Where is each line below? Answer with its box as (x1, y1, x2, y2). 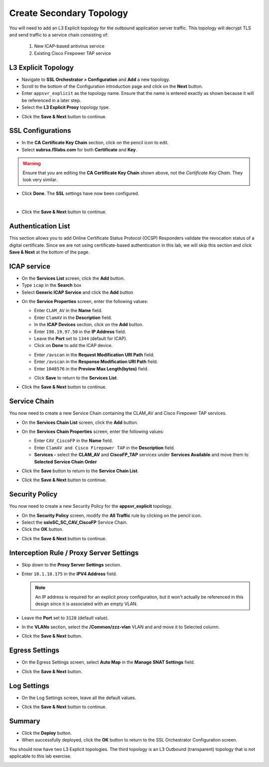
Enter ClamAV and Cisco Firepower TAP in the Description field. (34, 444, 175, 450)
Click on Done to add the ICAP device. (34, 343, 113, 349)
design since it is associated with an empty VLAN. (35, 601, 138, 607)
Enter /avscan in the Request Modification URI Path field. (34, 352, 154, 358)
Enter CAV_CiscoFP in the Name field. (34, 437, 113, 444)
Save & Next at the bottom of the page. (9, 249, 90, 255)
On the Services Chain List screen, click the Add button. (21, 419, 138, 425)
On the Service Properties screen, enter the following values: (21, 298, 148, 304)
